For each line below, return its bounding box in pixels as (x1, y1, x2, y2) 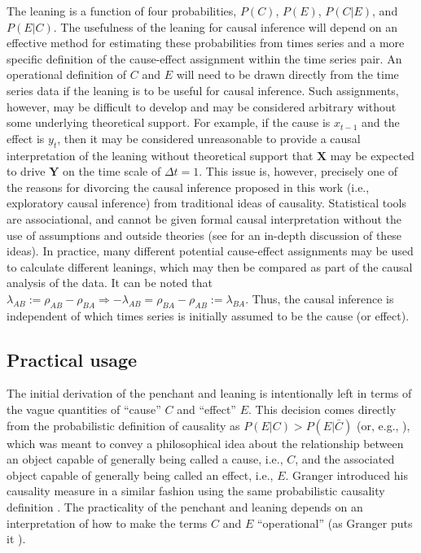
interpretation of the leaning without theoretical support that (7, 146, 314, 163)
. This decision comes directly (248, 401, 397, 418)
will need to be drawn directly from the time (176, 66, 399, 83)
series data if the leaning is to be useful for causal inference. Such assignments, (7, 81, 399, 98)
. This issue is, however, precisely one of (199, 163, 398, 180)
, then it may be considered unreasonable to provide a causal (57, 129, 361, 146)
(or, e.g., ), (357, 416, 410, 433)
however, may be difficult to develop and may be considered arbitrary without (7, 98, 397, 115)
